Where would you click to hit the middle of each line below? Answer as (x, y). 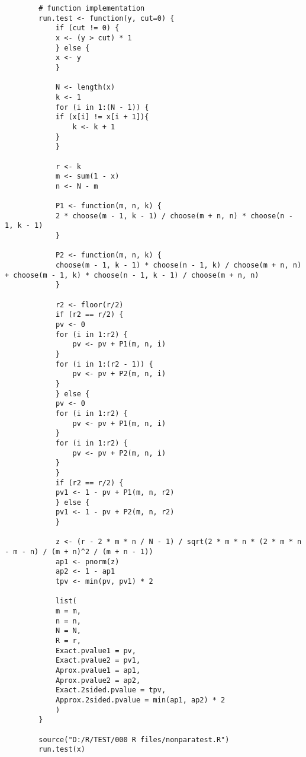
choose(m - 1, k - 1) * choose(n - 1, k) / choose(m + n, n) (178, 265)
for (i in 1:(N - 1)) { (102, 107)
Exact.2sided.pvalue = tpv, (111, 690)
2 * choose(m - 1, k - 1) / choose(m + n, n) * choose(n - (174, 216)
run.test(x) (62, 750)
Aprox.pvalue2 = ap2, (98, 680)
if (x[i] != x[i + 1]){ (102, 117)
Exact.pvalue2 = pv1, (98, 661)
